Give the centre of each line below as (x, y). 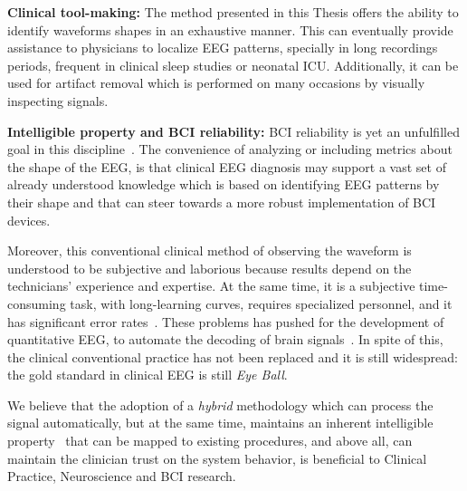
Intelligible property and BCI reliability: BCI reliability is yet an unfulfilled (233, 131)
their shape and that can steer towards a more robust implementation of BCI (222, 202)
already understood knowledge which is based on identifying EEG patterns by (224, 184)
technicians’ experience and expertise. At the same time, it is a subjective (211, 286)
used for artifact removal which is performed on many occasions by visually (216, 83)
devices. (29, 220)
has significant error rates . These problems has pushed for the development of (226, 321)
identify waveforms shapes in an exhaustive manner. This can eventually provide (230, 29)
